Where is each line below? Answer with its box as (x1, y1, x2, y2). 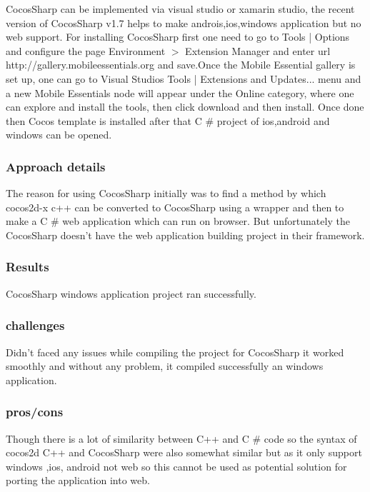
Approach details (6, 157, 106, 175)
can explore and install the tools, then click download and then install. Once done (6, 99, 364, 114)
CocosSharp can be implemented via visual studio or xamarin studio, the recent (6, 1, 355, 16)
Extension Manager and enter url (185, 43, 331, 58)
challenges (6, 316, 65, 334)
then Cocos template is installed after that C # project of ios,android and (6, 113, 330, 128)
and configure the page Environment (6, 43, 166, 58)
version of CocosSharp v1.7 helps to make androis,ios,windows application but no (6, 15, 361, 30)
